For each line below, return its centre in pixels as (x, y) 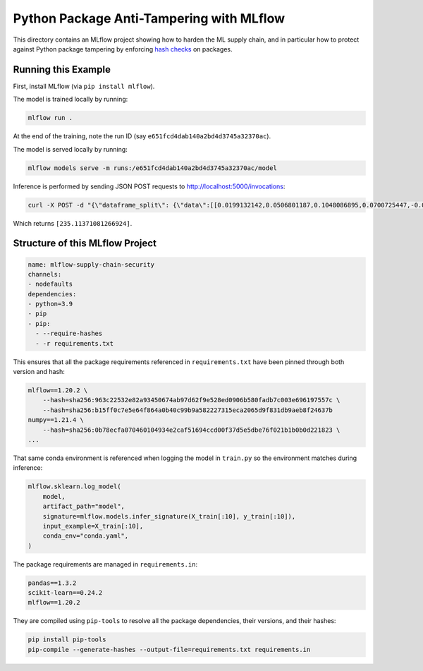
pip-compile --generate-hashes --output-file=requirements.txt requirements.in (169, 649)
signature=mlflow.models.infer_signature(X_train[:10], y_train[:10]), (169, 516)
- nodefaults (50, 284)
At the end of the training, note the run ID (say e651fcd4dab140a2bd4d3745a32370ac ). (142, 136)
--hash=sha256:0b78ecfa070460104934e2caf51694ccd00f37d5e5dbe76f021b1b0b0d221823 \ (191, 430)
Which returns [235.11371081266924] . (73, 223)
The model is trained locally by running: (70, 99)
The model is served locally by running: (70, 149)
